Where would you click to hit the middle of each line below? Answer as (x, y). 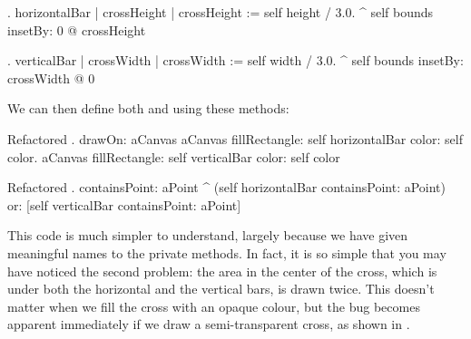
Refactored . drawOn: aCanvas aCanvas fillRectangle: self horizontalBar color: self (235, 138)
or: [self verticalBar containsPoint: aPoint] (124, 204)
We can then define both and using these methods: (148, 108)
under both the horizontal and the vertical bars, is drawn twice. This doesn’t (221, 289)
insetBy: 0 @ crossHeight (77, 29)
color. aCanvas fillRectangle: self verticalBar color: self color (174, 156)
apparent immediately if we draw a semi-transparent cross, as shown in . (209, 324)
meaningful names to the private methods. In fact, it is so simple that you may (227, 252)
